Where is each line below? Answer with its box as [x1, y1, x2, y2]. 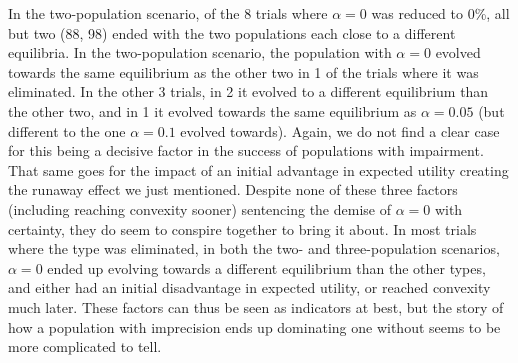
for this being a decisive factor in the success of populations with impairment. [8, 140, 484, 161]
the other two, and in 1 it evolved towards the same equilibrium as [8, 100, 417, 121]
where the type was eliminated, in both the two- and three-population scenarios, [8, 238, 500, 259]
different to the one [8, 120, 126, 141]
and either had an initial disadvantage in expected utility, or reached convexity [8, 277, 491, 298]
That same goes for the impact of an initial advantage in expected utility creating [8, 159, 509, 180]
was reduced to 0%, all [371, 3, 510, 23]
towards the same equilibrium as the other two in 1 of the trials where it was [8, 61, 479, 82]
